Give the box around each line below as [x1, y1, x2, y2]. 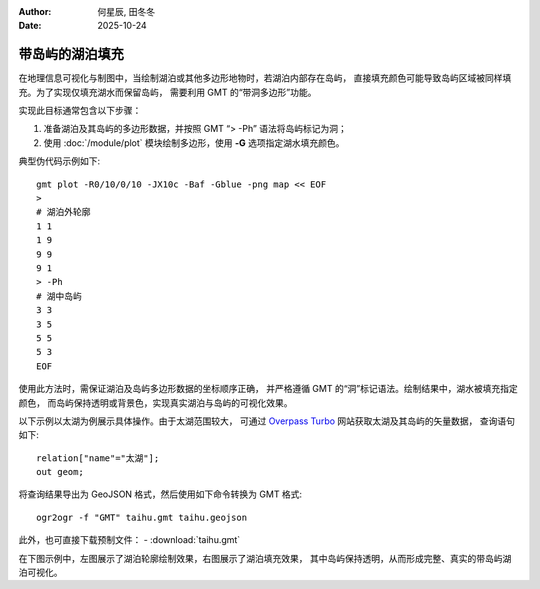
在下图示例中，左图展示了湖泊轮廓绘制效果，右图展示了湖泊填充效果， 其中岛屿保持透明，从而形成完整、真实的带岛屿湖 [18, 552, 512, 564]
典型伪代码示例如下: [18, 155, 101, 167]
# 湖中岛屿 [36, 290, 82, 302]
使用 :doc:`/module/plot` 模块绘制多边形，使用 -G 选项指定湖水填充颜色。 [43, 136, 345, 149]
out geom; [36, 466, 84, 478]
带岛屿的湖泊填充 [18, 46, 124, 63]
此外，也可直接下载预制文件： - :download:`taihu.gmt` [18, 534, 241, 546]
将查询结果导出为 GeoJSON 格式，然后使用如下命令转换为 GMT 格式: [18, 488, 303, 500]
